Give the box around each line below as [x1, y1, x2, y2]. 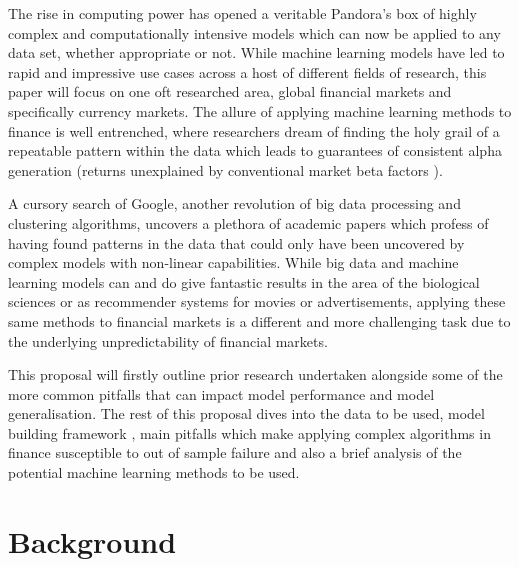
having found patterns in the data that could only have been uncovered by [8, 232, 465, 253]
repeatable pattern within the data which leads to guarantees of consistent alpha [8, 140, 502, 161]
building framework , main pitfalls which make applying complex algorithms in [8, 422, 491, 443]
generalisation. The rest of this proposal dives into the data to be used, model [8, 403, 485, 424]
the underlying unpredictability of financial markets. [8, 330, 328, 351]
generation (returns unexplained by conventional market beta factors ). [8, 159, 443, 180]
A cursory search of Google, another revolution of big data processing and [8, 193, 461, 214]
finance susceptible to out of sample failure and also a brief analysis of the [8, 442, 462, 463]
